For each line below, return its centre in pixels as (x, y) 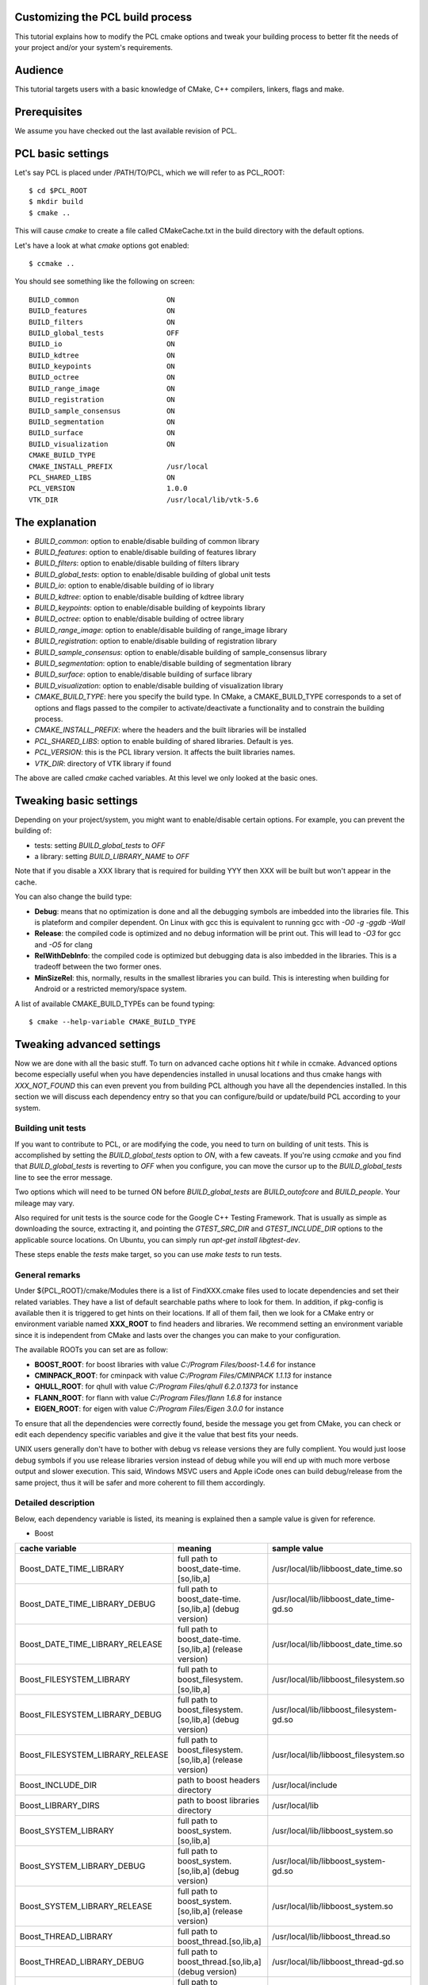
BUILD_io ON (102, 344)
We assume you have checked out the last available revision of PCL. (126, 130)
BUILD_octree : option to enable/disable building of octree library (139, 619)
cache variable (48, 1548)
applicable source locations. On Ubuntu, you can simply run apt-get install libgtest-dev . (158, 1239)
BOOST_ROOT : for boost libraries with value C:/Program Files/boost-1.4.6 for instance (175, 1364)
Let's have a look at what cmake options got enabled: (102, 245)
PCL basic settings (62, 154)
